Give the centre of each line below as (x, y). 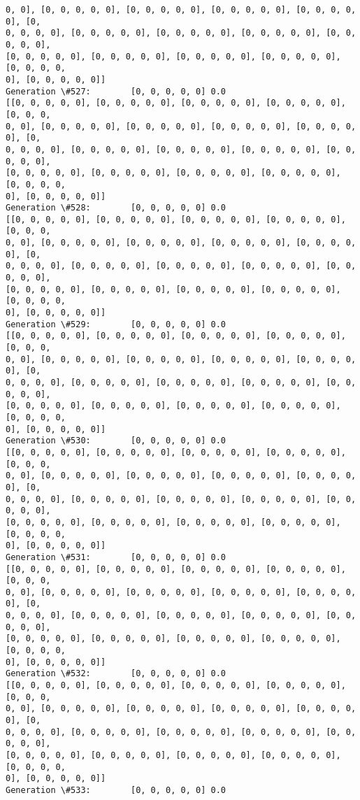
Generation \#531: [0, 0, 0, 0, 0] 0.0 (116, 557)
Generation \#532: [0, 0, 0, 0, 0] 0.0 (116, 674)
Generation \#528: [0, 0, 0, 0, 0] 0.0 (116, 208)
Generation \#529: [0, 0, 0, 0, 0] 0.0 (116, 324)
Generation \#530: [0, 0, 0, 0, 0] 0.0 (116, 441)
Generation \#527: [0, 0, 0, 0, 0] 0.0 (116, 91)
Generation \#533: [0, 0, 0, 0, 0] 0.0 (116, 790)
